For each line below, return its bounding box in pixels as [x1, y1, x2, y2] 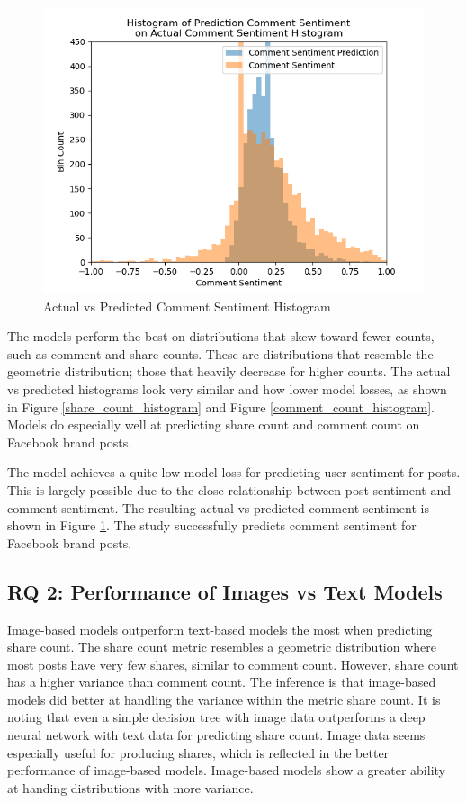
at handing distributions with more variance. [7, 778, 254, 797]
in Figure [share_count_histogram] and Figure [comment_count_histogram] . [7, 397, 435, 416]
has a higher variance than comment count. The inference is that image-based [7, 672, 436, 691]
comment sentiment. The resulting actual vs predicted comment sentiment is [7, 498, 429, 517]
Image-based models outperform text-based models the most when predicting [7, 619, 433, 638]
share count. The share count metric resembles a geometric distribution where [7, 637, 436, 656]
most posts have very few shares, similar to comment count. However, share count [7, 654, 459, 673]
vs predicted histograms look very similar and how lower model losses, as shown [7, 379, 447, 398]
